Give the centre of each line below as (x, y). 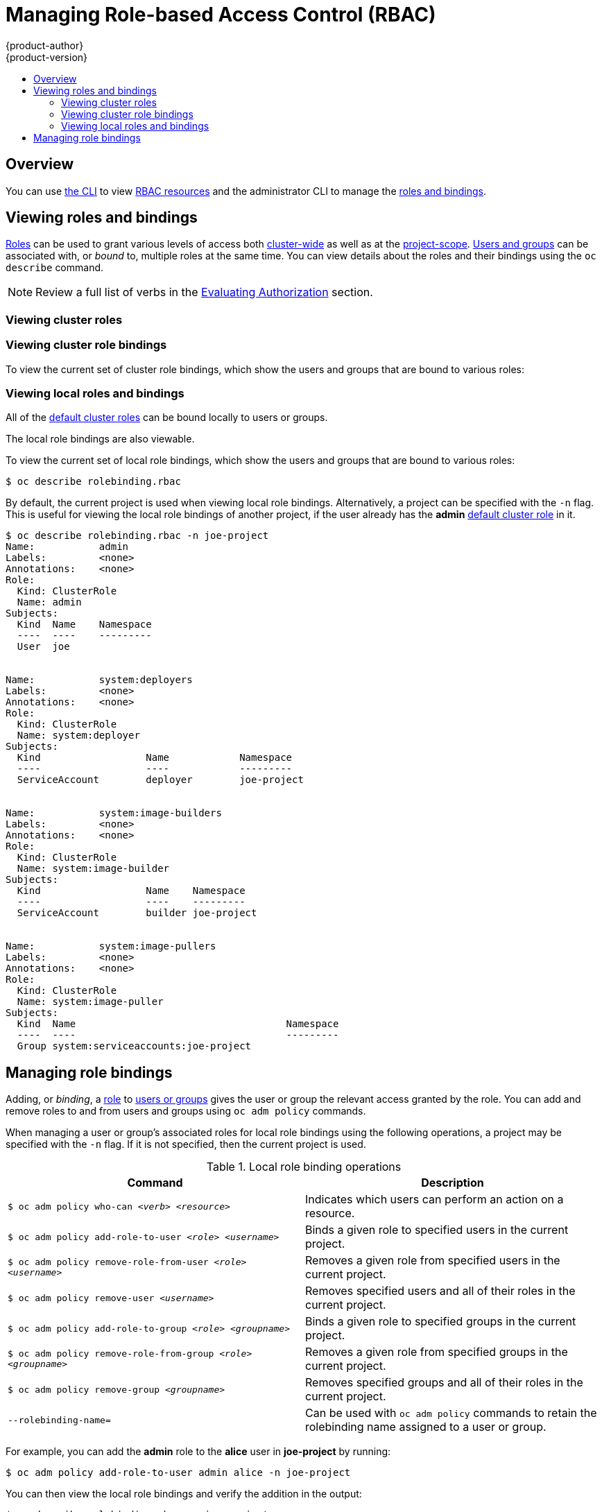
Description (453, 1183)
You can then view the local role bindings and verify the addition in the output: (184, 1494)
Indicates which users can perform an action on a (435, 1200)
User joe (43, 647)
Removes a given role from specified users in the (433, 1261)
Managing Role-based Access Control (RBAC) (221, 15)
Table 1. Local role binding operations (304, 1167)
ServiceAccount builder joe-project (137, 913)
